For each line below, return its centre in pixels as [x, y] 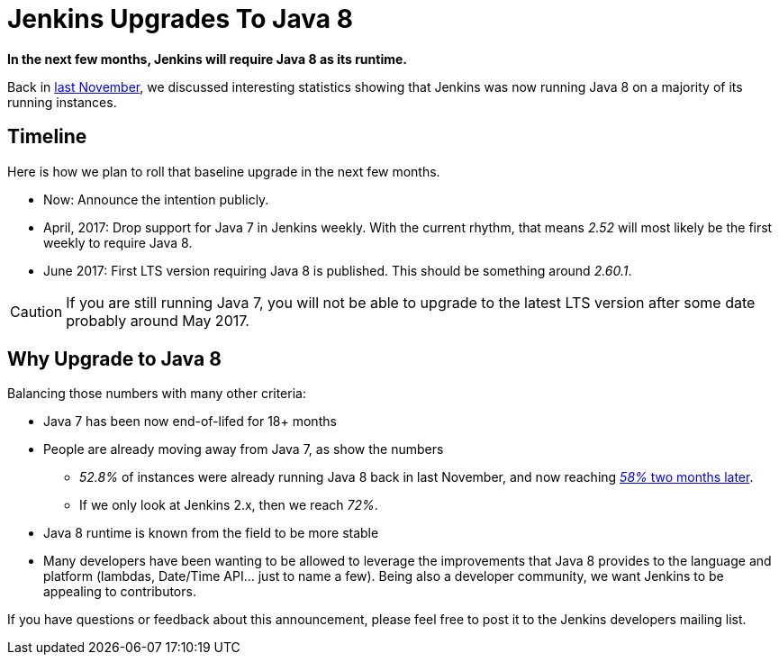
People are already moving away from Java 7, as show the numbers [244, 449]
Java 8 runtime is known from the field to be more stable [211, 533]
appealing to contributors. [120, 592]
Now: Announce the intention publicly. [156, 199]
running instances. [62, 102]
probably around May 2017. [158, 320]
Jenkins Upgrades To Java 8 [180, 19]
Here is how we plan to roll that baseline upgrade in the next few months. [224, 171]
